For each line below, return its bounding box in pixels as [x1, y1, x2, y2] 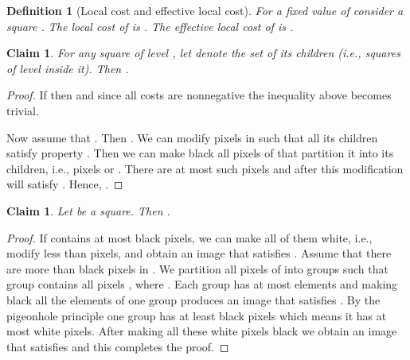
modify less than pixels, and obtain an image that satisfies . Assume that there [6, 245, 392, 261]
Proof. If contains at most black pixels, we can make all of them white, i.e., [6, 229, 373, 246]
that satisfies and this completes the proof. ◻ [6, 338, 229, 354]
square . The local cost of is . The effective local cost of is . [6, 17, 294, 34]
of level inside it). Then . [6, 60, 129, 76]
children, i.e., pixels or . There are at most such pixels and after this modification [6, 160, 404, 176]
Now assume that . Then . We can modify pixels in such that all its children [6, 129, 378, 145]
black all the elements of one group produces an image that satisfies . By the [6, 291, 381, 308]
